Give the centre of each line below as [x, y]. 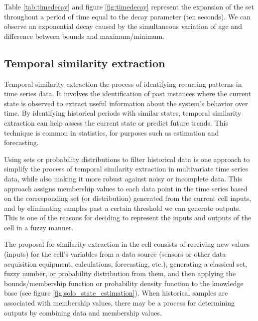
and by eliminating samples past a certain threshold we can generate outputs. [123, 208]
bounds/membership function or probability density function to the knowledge [124, 283]
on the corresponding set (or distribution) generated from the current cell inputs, [128, 198]
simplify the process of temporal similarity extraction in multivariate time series [126, 169]
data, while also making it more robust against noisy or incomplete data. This [123, 178]
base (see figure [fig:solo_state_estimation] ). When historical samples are [116, 293]
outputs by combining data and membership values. [83, 312]
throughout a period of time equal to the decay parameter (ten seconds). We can [127, 16]
